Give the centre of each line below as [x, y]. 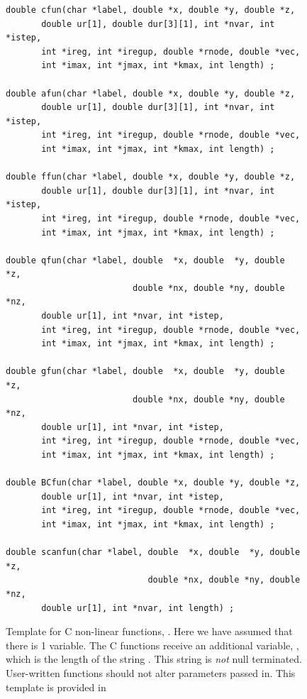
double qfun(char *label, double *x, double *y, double [145, 260]
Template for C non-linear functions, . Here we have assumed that [149, 631]
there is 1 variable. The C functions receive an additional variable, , [152, 645]
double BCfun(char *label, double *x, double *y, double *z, [153, 483]
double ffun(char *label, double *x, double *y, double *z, [151, 177]
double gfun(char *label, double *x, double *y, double [145, 371]
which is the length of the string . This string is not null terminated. [154, 659]
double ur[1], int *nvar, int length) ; [138, 608]
